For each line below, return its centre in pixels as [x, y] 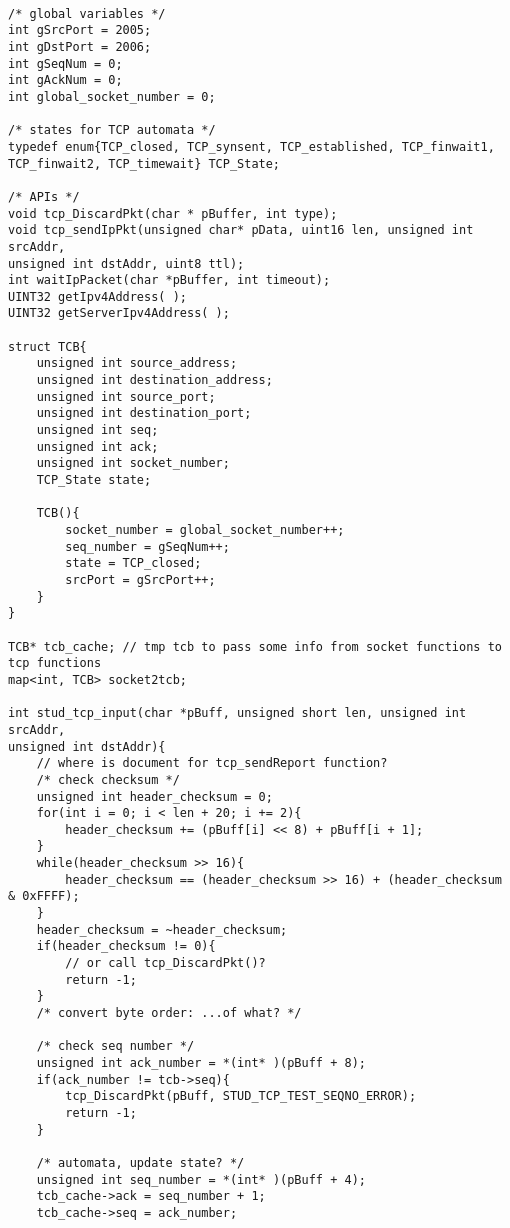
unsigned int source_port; [126, 396]
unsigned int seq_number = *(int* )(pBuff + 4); [201, 1179]
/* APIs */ [44, 196]
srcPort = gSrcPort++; [140, 579]
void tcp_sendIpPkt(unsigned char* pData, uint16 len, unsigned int [241, 230]
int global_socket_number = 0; [112, 96]
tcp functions [55, 663]
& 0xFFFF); [44, 896]
